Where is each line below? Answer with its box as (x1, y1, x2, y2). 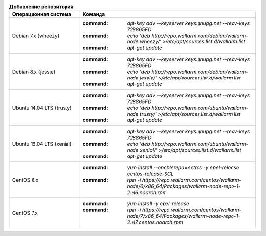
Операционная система (12, 11, 71, 18)
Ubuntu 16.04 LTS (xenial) (12, 141, 72, 148)
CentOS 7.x (12, 210, 38, 217)
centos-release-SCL (127, 170, 174, 177)
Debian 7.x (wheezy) (12, 32, 60, 39)
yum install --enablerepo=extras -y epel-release (127, 164, 239, 171)
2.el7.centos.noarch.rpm (127, 219, 183, 226)
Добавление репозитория (9, 3, 74, 10)
